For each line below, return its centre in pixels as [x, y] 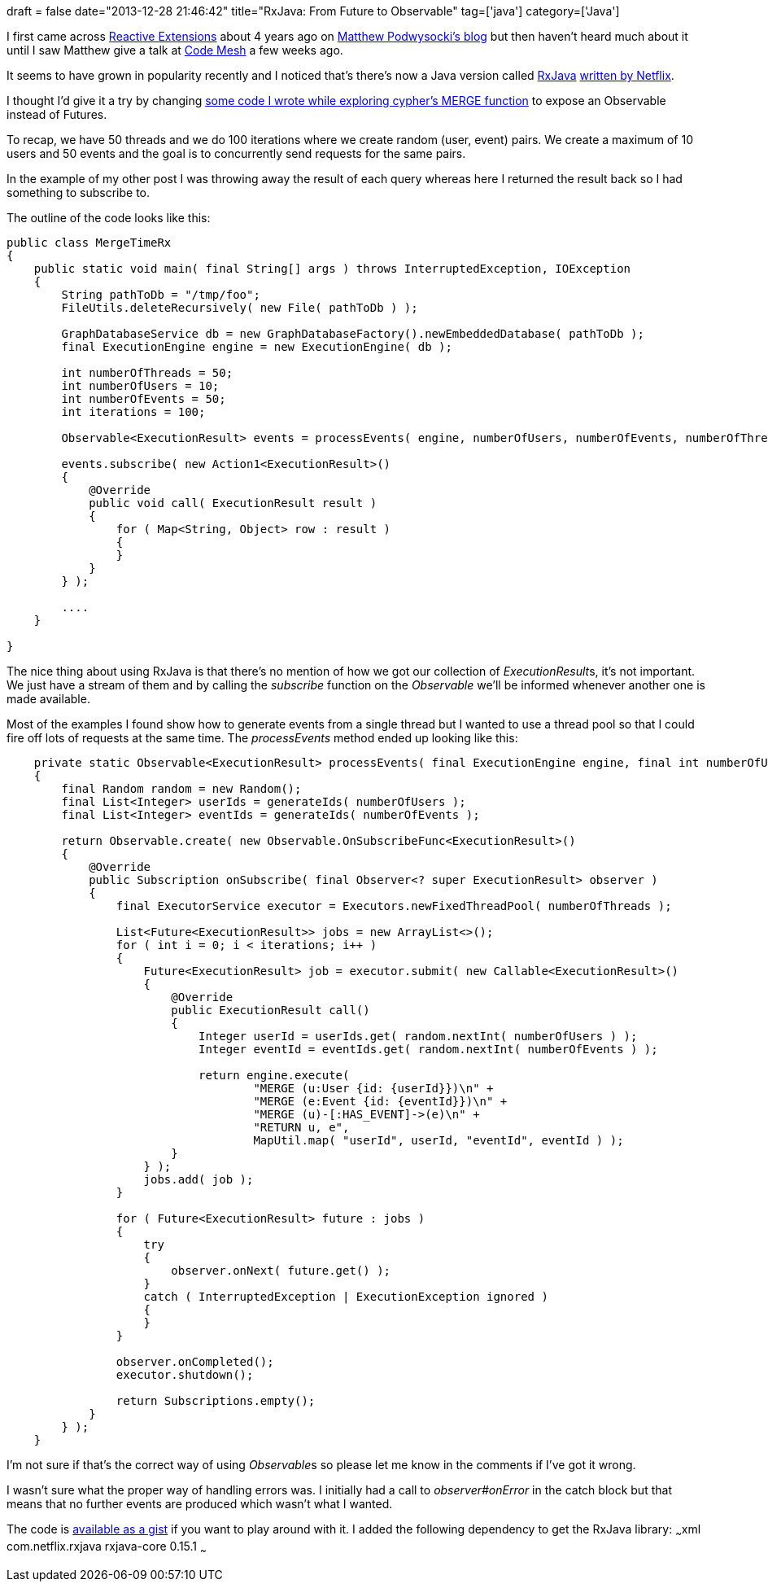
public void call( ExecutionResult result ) [233, 503]
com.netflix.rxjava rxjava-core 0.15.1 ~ [107, 1547]
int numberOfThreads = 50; [147, 373]
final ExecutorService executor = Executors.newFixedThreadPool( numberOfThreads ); [394, 906]
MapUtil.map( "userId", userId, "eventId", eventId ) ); [439, 1140]
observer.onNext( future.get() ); [281, 1271]
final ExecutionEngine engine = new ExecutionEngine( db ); [257, 347]
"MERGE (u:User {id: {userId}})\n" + [373, 1088]
